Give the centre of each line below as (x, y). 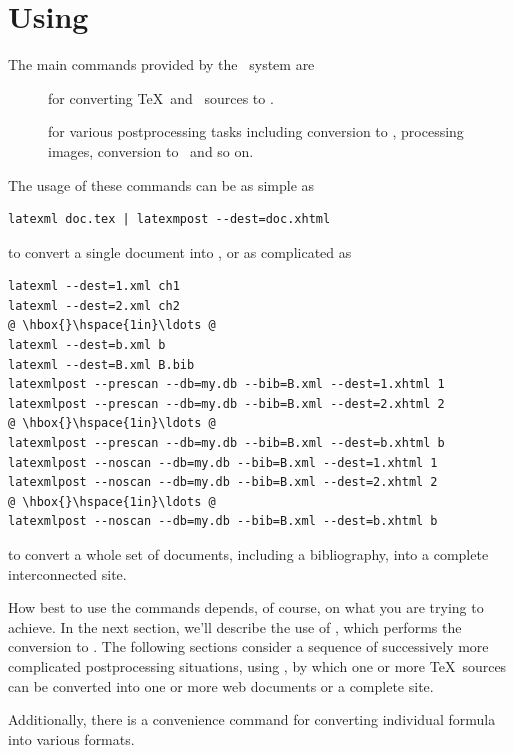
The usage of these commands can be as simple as (161, 184)
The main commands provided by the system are (161, 64)
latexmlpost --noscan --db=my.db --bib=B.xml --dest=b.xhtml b (223, 521)
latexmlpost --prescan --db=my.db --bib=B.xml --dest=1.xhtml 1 (226, 384)
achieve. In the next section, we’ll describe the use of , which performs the (235, 626)
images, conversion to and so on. (151, 150)
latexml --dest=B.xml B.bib (101, 364)
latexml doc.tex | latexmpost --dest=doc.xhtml (169, 219)
